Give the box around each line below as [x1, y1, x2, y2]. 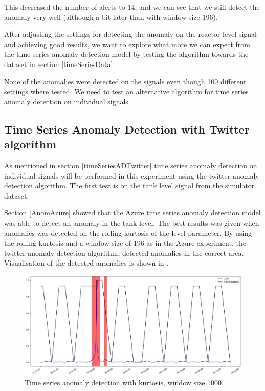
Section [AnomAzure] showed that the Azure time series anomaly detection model [4, 207, 261, 218]
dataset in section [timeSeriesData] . [4, 58, 115, 69]
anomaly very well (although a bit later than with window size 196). [4, 11, 218, 22]
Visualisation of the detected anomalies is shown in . [4, 257, 169, 268]
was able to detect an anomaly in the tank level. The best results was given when [4, 217, 259, 228]
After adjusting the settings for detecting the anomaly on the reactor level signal [4, 29, 257, 39]
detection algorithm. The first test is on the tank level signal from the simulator [4, 180, 255, 191]
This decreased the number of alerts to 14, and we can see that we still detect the [4, 2, 260, 12]
